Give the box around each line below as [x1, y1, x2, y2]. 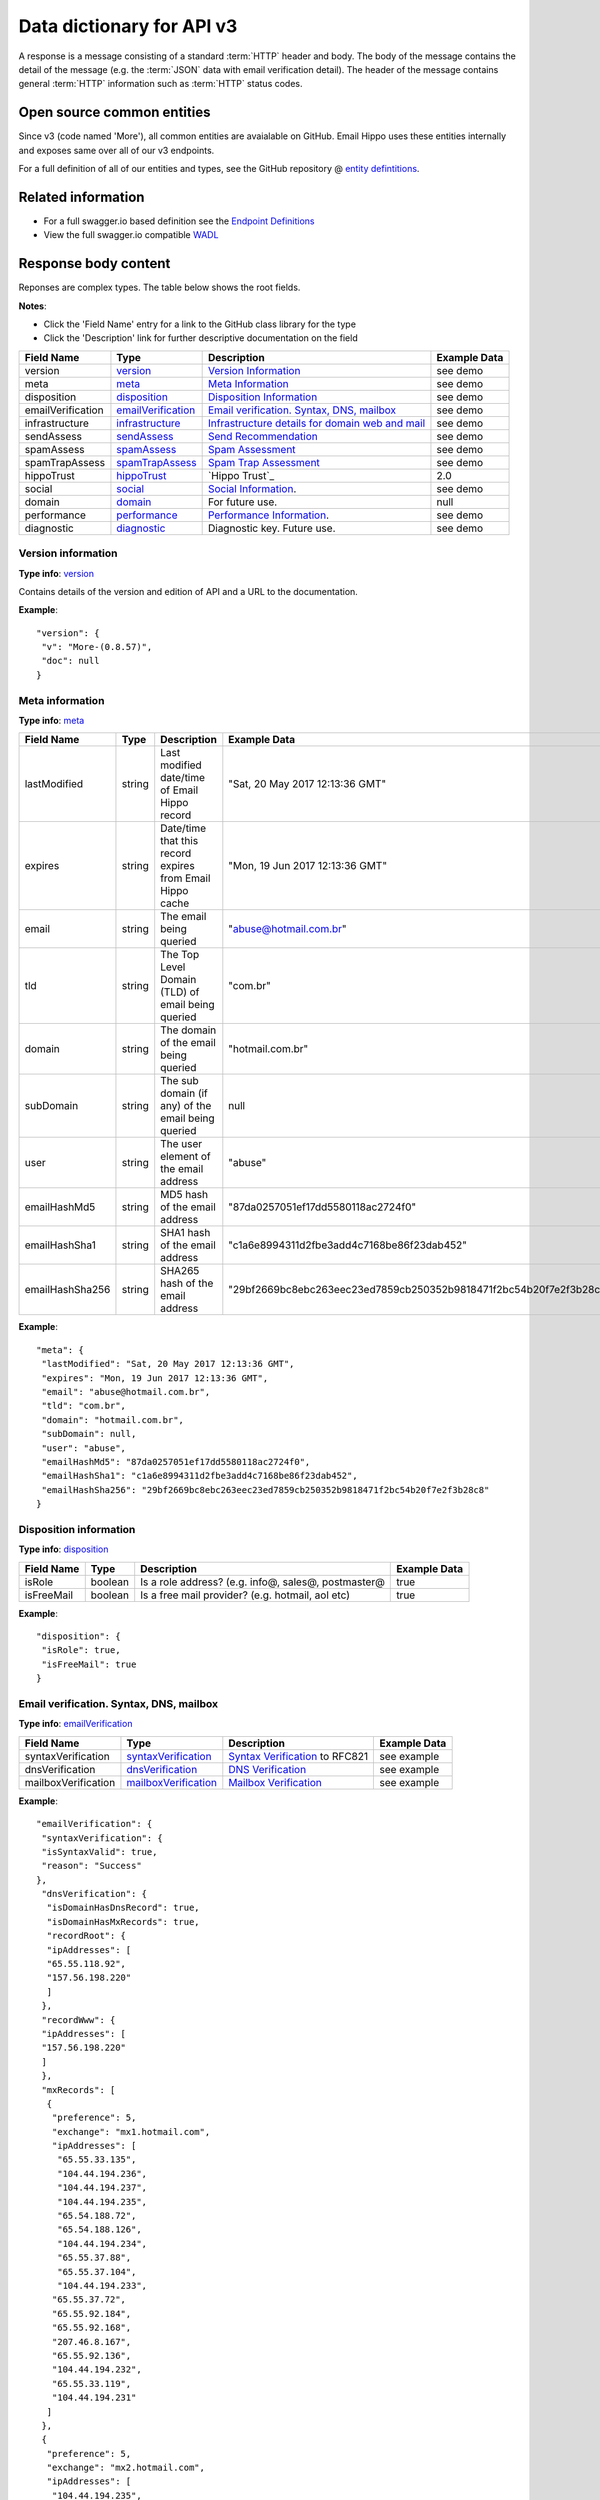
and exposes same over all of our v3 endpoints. [18, 144, 215, 156]
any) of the [160, 1099, 212, 1113]
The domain [160, 1023, 217, 1037]
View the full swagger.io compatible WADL [43, 229, 219, 241]
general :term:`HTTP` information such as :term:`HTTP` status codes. [18, 78, 304, 90]
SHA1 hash [160, 1226, 211, 1240]
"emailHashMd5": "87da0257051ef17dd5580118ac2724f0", [41, 1456, 311, 1467]
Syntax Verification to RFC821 [228, 1749, 369, 1763]
